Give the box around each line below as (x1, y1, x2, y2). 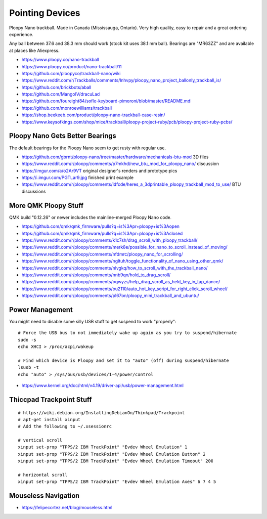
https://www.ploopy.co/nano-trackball (21, 57, 99, 63)
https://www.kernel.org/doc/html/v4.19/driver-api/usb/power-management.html (21, 383, 184, 389)
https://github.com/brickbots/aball (21, 84, 91, 90)
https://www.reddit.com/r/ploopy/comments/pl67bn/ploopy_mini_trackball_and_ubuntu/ (21, 293, 200, 299)
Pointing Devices (9, 7, 81, 18)
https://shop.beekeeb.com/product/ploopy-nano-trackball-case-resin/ (21, 112, 166, 118)
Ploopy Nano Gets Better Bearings (9, 131, 116, 140)
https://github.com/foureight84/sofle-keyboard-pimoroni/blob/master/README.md (21, 98, 191, 104)
